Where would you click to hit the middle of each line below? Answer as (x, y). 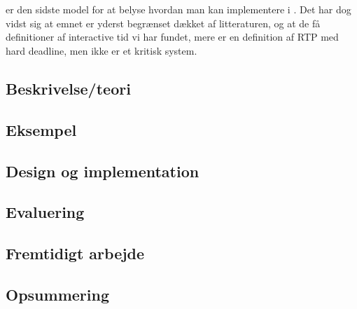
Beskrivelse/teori (68, 88)
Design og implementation (103, 171)
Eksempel (41, 129)
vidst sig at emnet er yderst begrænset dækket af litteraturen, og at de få (163, 23)
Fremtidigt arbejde (75, 253)
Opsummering (57, 294)
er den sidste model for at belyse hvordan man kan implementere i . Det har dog (178, 9)
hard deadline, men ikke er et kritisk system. (101, 50)
